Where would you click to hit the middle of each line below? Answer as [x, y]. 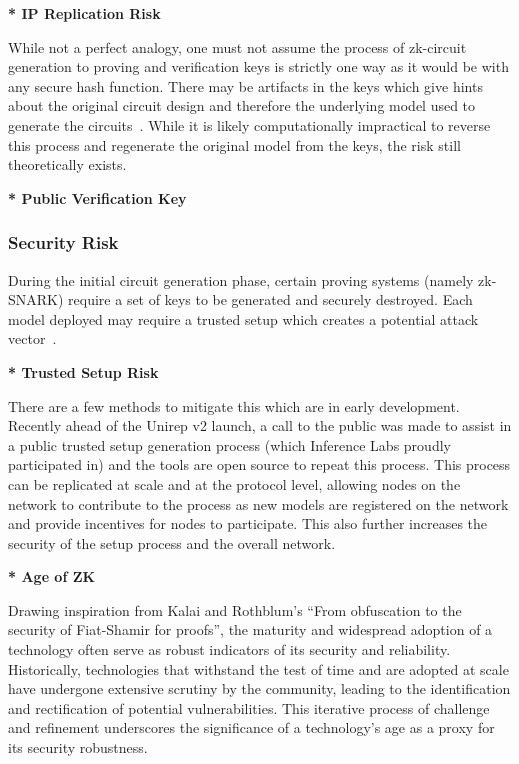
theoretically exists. [67, 164]
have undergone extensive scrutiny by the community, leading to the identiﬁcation [259, 688]
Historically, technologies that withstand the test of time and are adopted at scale [258, 668]
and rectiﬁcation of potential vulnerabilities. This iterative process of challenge [249, 707]
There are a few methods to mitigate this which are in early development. [234, 405]
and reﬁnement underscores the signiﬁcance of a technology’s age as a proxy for [251, 727]
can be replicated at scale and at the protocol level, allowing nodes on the [234, 483]
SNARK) [36, 299]
